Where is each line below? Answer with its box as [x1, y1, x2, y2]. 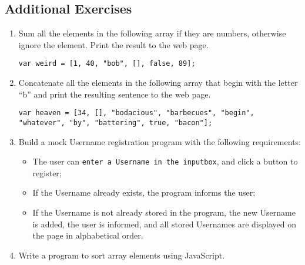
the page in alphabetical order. [32, 229, 143, 241]
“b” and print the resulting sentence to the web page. [18, 88, 211, 100]
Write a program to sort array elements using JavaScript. [18, 249, 225, 261]
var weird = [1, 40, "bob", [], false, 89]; [18, 59, 196, 68]
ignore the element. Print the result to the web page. [18, 38, 209, 51]
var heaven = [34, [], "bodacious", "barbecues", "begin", [18, 109, 254, 118]
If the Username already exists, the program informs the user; [32, 186, 256, 199]
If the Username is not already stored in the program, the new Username [32, 206, 296, 218]
